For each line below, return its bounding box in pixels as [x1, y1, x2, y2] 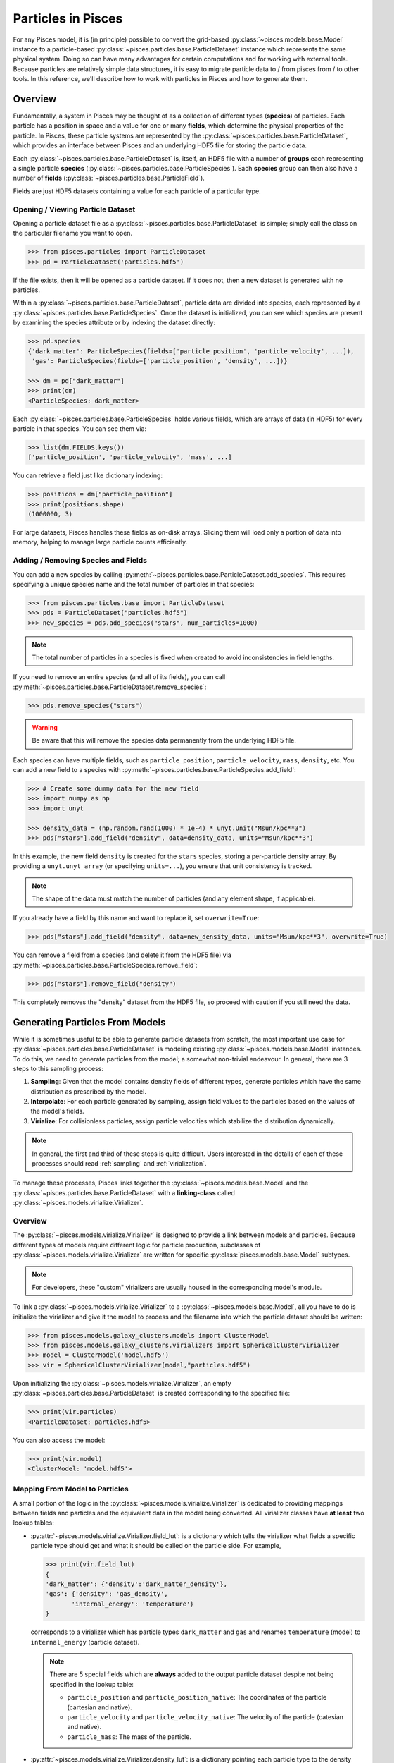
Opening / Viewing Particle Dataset [13, 205, 136, 214]
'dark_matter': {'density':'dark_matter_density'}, [45, 1580, 228, 1588]
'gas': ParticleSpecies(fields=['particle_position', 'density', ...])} [32, 357, 288, 365]
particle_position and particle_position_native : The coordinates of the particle [67, 1693, 327, 1702]
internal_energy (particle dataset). [30, 1637, 140, 1646]
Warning [32, 723, 58, 731]
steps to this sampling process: [13, 1064, 103, 1073]
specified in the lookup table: [49, 1680, 134, 1688]
